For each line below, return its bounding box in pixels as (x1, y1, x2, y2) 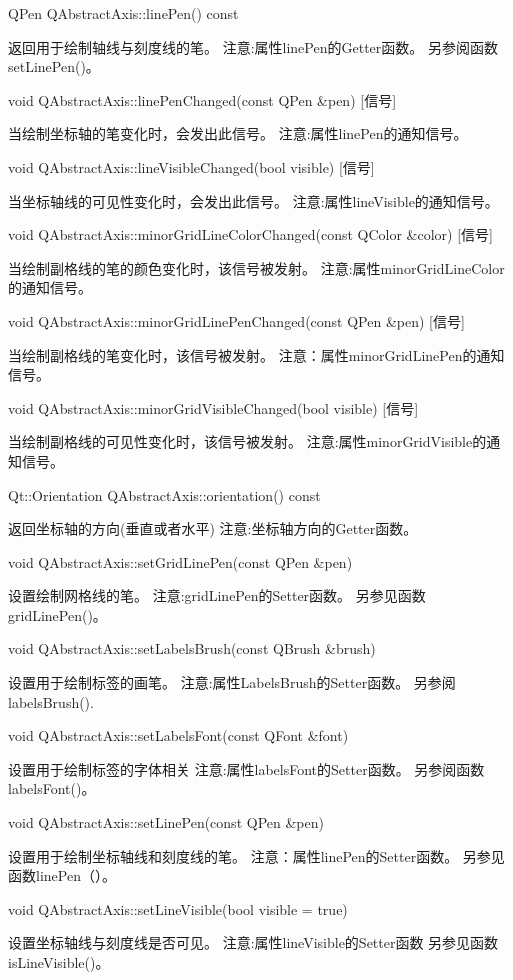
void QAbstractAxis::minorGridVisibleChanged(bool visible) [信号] (8, 397, 419, 418)
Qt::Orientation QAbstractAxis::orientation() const (8, 484, 321, 505)
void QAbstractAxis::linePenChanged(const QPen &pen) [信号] (8, 89, 397, 110)
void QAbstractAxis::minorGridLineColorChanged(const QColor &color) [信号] (8, 224, 493, 245)
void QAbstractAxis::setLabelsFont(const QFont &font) (8, 725, 349, 746)
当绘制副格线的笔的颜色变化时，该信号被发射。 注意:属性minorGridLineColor (8, 257, 505, 278)
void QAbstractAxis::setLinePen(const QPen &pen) (8, 812, 324, 833)
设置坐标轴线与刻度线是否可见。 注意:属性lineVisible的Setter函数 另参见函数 (8, 932, 499, 953)
